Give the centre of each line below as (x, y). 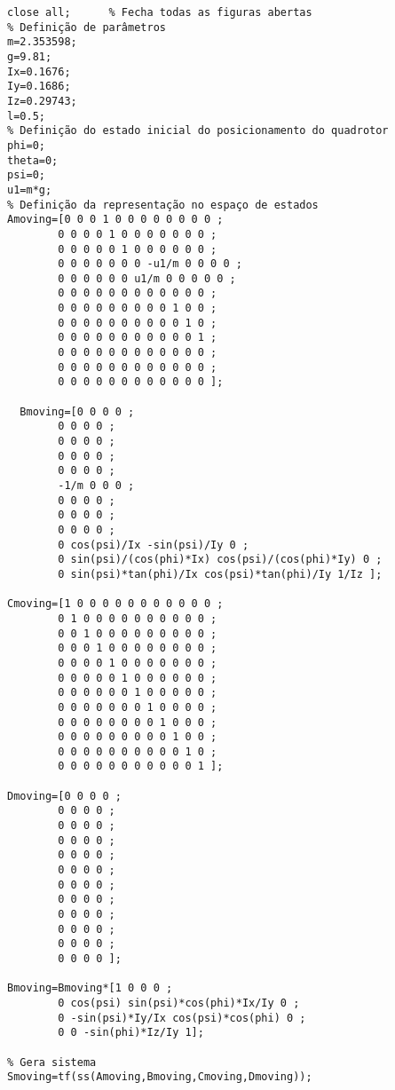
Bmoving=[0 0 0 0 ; (77, 411)
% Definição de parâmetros (87, 27)
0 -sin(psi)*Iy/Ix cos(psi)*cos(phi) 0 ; (182, 1018)
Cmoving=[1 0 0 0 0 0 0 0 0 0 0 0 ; (115, 604)
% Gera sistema (52, 1062)
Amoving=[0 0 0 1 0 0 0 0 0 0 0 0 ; (115, 220)
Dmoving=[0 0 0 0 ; (64, 796)
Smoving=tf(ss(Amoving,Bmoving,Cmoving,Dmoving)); (160, 1077)
